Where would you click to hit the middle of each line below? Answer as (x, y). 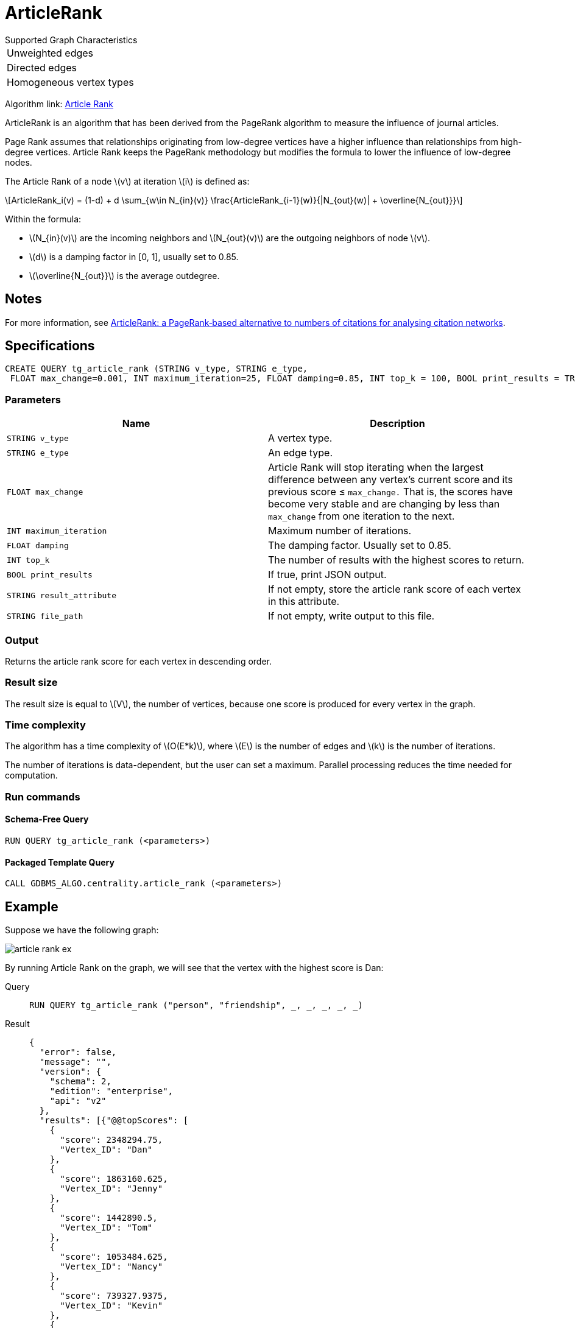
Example (32, 906)
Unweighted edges (50, 53)
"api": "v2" (78, 1101)
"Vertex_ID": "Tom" (106, 1228)
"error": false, (78, 1052)
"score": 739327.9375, (114, 1296)
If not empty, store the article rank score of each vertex (395, 589)
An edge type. (301, 453)
